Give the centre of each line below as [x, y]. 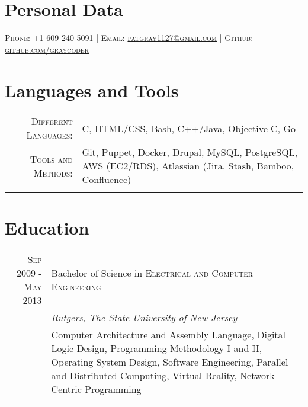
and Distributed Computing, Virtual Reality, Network [163, 375]
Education [47, 227]
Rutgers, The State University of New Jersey [144, 317]
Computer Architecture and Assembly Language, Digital [169, 334]
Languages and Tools [92, 90]
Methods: [53, 172]
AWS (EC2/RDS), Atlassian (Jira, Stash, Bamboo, [188, 166]
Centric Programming [96, 389]
